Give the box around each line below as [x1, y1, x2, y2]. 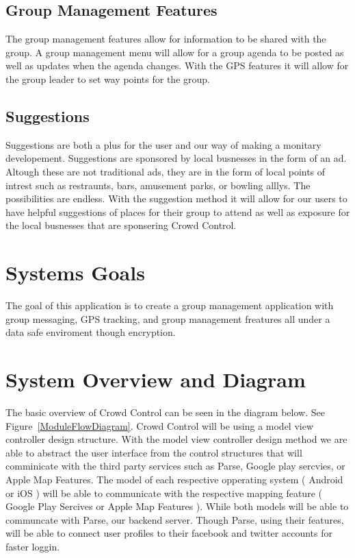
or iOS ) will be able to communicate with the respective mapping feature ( [5, 485, 322, 500]
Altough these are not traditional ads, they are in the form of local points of [5, 164, 326, 178]
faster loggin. [5, 539, 60, 553]
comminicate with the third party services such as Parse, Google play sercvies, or [5, 459, 345, 473]
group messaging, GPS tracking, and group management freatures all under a [5, 311, 330, 326]
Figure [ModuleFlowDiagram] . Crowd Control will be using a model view [5, 418, 314, 433]
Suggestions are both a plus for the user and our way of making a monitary [5, 137, 321, 151]
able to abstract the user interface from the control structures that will [5, 445, 302, 459]
